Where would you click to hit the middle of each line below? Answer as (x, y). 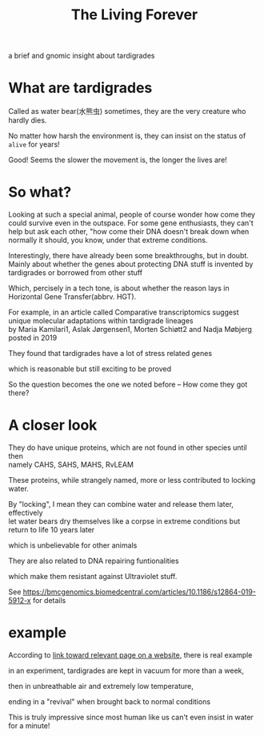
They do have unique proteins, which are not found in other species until (128, 447)
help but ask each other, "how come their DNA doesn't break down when (129, 232)
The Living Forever (134, 15)
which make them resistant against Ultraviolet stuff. (93, 576)
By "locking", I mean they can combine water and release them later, (121, 504)
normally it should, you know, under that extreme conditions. (108, 240)
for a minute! (29, 725)
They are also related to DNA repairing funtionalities (94, 561)
